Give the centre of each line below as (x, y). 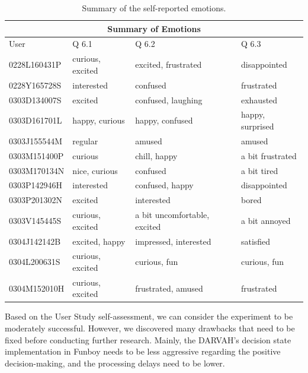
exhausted (259, 99)
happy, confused (164, 120)
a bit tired (259, 170)
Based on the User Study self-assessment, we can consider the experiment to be (149, 316)
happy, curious (99, 120)
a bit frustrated (269, 155)
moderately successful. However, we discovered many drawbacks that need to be (150, 328)
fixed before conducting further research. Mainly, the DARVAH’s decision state (148, 339)
